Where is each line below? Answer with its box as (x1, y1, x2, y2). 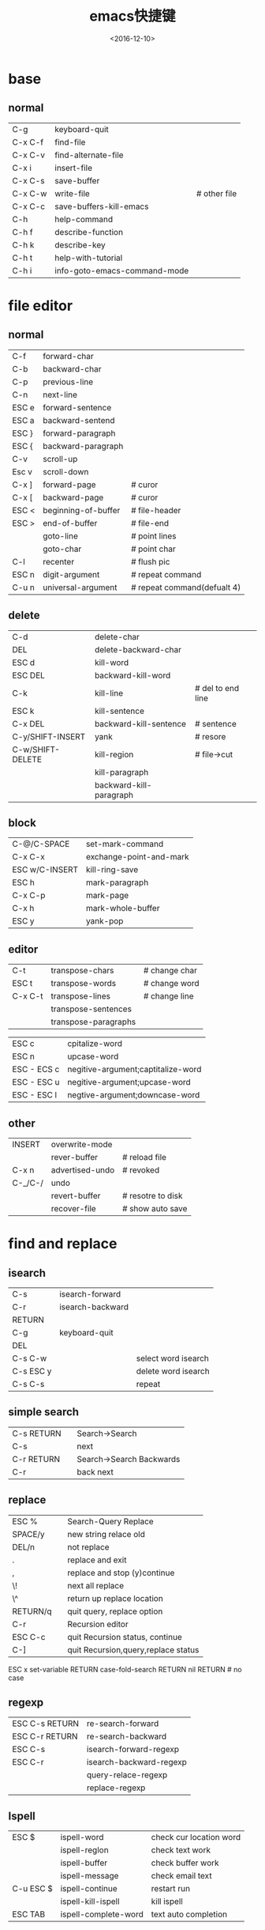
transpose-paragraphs (50, 1017, 136, 1028)
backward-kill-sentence (94, 718, 187, 729)
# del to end (194, 682, 240, 693)
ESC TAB (12, 1909, 46, 1920)
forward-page (43, 479, 96, 490)
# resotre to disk (121, 1191, 183, 1201)
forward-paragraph (43, 428, 116, 439)
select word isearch (136, 1353, 209, 1364)
